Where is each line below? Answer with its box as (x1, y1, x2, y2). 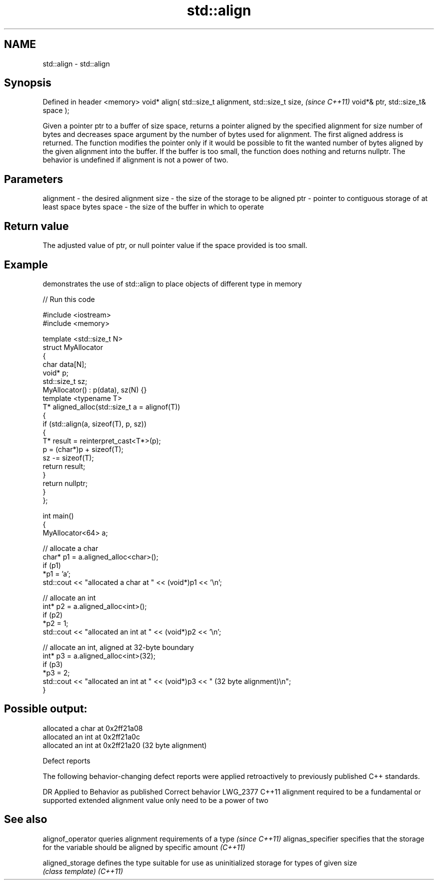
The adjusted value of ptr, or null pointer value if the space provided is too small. (42, 241, 307, 250)
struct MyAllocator (42, 342, 103, 351)
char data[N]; (42, 359, 86, 368)
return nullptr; (42, 478, 88, 487)
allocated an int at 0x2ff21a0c (42, 732, 140, 741)
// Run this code (42, 294, 95, 303)
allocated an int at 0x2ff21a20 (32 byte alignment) (42, 740, 207, 749)
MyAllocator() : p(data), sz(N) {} (42, 385, 147, 394)
